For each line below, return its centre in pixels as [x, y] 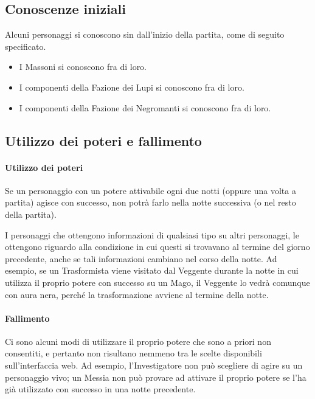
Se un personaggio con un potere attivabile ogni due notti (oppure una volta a [151, 190]
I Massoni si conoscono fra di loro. [83, 67]
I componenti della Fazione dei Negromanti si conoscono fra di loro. [145, 107]
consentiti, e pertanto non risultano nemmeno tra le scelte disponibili [133, 353]
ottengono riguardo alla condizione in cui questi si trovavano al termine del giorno [157, 247]
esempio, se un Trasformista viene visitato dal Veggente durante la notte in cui [152, 270]
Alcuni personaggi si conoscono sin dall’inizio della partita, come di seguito [145, 34]
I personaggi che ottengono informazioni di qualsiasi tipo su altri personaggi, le [152, 234]
